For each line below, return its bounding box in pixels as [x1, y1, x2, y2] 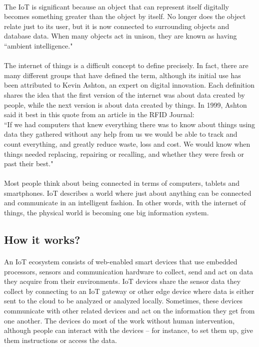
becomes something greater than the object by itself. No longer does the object [4, 11, 246, 22]
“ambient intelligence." [4, 40, 73, 51]
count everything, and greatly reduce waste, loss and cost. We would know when [4, 138, 250, 149]
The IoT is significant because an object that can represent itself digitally [4, 1, 229, 12]
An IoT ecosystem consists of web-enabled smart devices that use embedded [4, 256, 237, 267]
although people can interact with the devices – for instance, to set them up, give [4, 325, 253, 335]
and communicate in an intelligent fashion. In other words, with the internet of [4, 197, 246, 208]
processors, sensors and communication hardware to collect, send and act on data [4, 266, 253, 276]
